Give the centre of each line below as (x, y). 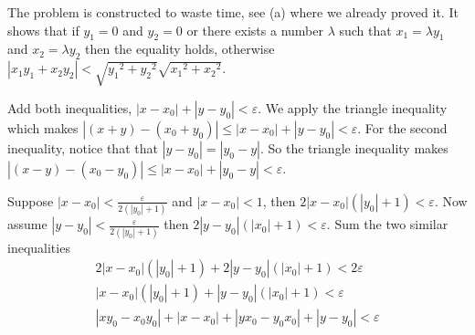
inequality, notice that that (83, 147)
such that (365, 30)
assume (27, 224)
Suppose (31, 200)
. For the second (402, 127)
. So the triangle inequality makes (354, 147)
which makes (43, 127)
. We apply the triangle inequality (353, 107)
